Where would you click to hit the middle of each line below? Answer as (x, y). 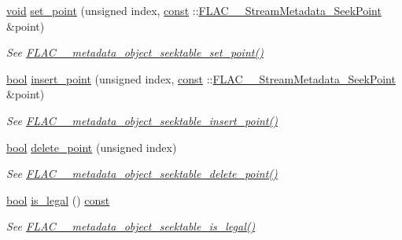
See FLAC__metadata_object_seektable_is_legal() (131, 226)
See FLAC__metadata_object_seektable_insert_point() (142, 120)
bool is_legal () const (58, 199)
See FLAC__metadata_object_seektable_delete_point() (142, 174)
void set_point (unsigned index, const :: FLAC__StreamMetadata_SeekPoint (194, 10)
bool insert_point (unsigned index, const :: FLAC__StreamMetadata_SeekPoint (201, 78)
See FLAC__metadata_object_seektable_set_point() (135, 52)
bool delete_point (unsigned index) (92, 147)
